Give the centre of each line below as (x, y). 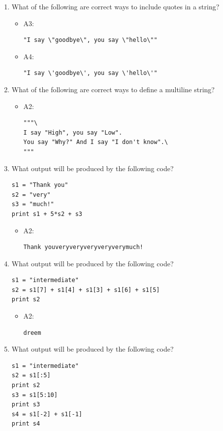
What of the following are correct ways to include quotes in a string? (115, 6)
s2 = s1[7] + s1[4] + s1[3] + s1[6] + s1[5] (86, 290)
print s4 (26, 424)
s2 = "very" (31, 195)
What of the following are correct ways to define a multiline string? (113, 89)
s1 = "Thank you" (40, 185)
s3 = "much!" (33, 204)
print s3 (26, 405)
